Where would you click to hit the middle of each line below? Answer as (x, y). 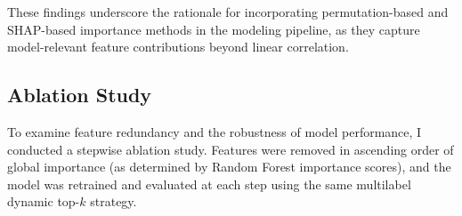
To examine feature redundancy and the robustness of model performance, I (215, 131)
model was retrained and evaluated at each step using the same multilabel (209, 184)
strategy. (113, 201)
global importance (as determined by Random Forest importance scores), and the (229, 167)
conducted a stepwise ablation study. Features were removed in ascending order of (231, 149)
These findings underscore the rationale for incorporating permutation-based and (228, 12)
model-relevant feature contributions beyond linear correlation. (178, 47)
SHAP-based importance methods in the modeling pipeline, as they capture (214, 29)
